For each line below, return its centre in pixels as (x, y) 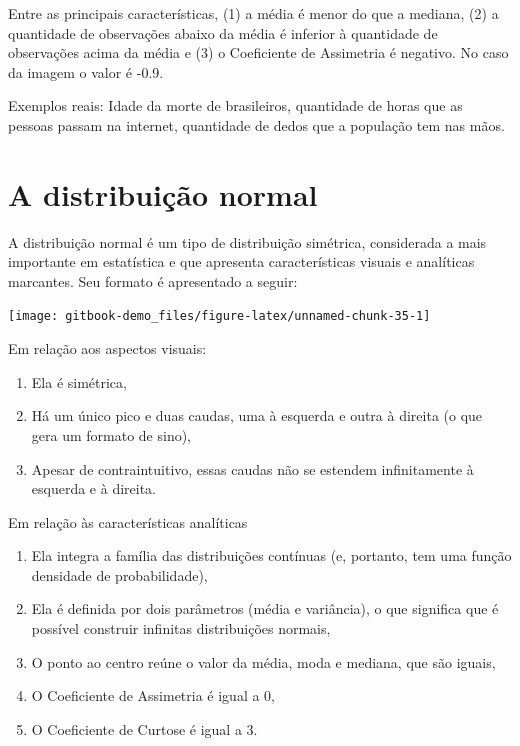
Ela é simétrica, (79, 381)
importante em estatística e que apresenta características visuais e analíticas (241, 261)
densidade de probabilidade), (119, 574)
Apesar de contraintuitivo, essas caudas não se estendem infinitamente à (252, 468)
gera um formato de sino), (111, 434)
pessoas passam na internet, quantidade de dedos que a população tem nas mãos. (256, 124)
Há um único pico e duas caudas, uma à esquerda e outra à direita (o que (257, 415)
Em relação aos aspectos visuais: (107, 348)
